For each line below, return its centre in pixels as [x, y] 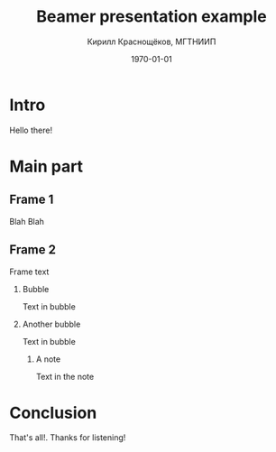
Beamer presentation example [152, 17]
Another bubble [51, 324]
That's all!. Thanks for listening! [68, 438]
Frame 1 [32, 200]
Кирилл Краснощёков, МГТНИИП [152, 42]
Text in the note [65, 376]
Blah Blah [27, 221]
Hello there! [31, 130]
